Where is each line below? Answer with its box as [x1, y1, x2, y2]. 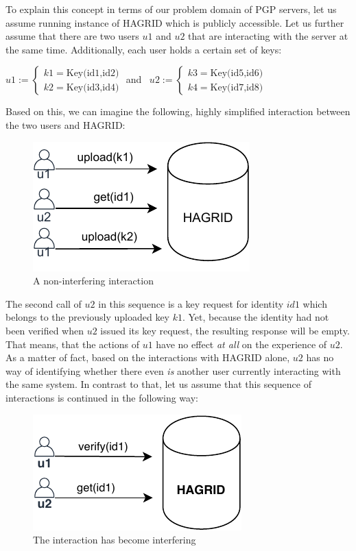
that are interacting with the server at [188, 29, 348, 43]
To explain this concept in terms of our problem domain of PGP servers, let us [5, 2, 337, 16]
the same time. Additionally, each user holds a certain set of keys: [5, 42, 282, 56]
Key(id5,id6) [210, 68, 263, 78]
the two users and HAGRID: [5, 117, 126, 132]
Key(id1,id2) [66, 68, 119, 78]
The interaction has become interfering [33, 532, 196, 547]
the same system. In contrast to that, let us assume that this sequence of [5, 377, 311, 391]
